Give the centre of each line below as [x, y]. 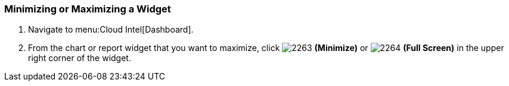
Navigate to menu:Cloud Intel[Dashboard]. [111, 30]
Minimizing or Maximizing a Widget [88, 9]
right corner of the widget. [80, 58]
